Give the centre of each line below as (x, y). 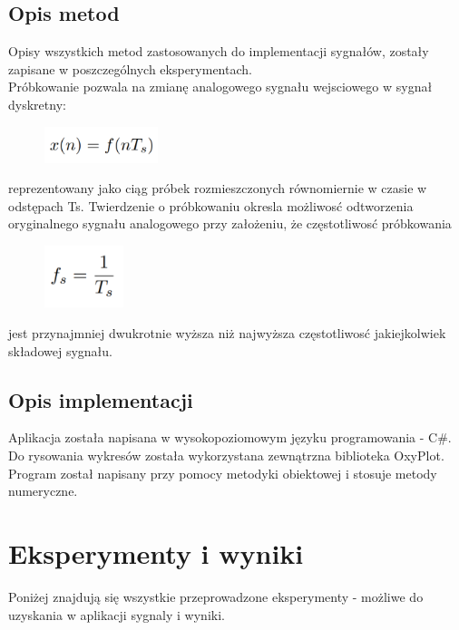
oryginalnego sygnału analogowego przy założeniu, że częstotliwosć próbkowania (230, 223)
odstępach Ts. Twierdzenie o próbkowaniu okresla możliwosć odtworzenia (211, 205)
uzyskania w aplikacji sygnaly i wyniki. (117, 614)
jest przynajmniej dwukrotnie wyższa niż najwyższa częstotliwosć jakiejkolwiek (227, 333)
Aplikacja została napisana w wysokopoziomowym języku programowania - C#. (230, 437)
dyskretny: (37, 104)
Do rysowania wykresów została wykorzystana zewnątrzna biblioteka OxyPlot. (226, 455)
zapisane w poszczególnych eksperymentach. (130, 68)
